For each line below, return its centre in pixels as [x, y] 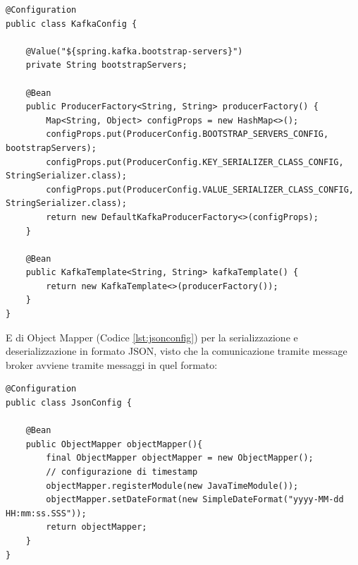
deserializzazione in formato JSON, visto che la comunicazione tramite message [177, 351]
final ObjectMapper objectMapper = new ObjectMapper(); [180, 458]
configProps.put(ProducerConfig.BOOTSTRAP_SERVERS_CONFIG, [187, 134]
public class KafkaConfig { [72, 24]
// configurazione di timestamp [122, 472]
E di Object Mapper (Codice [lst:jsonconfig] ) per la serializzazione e [152, 337]
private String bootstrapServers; [106, 65]
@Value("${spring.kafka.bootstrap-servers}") [134, 51]
